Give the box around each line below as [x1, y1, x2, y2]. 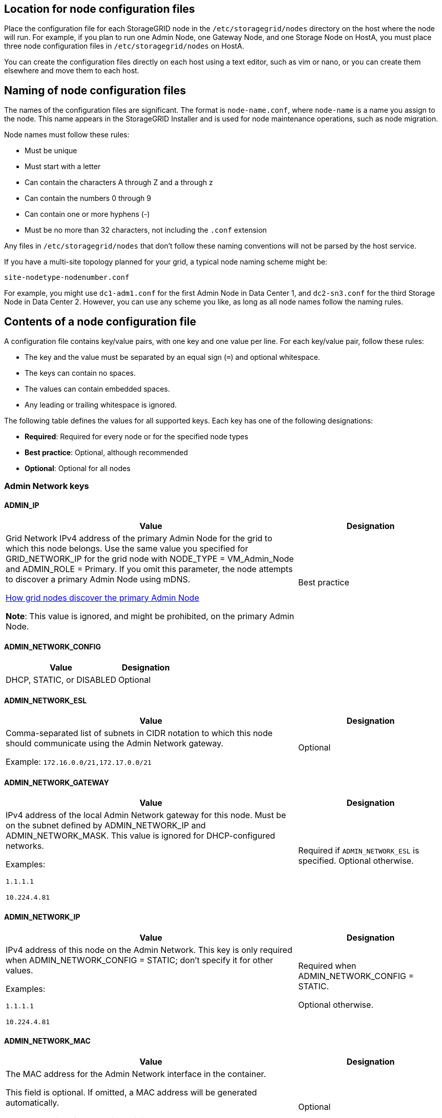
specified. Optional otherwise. [298, 856, 414, 866]
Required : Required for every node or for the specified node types [25, 432, 248, 441]
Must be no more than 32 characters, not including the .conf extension [25, 226, 267, 235]
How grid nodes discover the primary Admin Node [6, 592, 199, 603]
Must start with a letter [25, 162, 101, 171]
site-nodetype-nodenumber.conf [4, 273, 130, 282]
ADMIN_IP [4, 501, 39, 510]
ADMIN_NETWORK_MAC [4, 1036, 91, 1046]
